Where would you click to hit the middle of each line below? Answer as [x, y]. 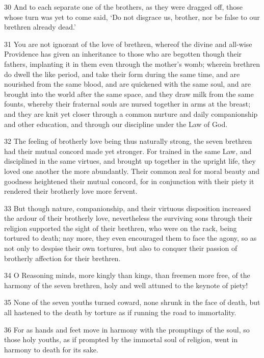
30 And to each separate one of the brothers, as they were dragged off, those [123, 7]
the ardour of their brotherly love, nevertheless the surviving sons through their [128, 218]
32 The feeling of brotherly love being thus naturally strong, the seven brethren [128, 141]
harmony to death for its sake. [51, 349]
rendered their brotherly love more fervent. [71, 191]
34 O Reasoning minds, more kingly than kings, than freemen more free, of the [127, 275]
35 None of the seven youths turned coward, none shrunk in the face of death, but [132, 302]
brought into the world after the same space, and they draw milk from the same [129, 94]
